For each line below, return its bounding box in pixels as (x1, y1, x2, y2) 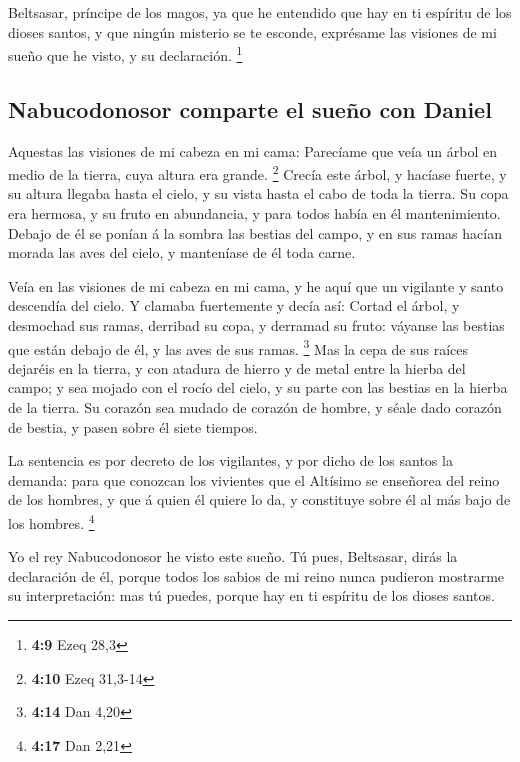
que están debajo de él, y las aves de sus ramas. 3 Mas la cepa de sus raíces (8, 335, 469, 359)
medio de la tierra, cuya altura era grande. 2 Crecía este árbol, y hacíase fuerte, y (8, 161, 507, 184)
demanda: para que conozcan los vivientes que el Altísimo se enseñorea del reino (8, 469, 500, 490)
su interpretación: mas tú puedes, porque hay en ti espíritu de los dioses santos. (8, 585, 495, 606)
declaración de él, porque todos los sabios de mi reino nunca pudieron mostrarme (8, 565, 505, 586)
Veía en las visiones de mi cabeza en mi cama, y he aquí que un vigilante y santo (8, 275, 504, 296)
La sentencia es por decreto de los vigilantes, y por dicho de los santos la (8, 450, 453, 471)
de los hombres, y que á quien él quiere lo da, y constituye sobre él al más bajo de (8, 489, 511, 510)
